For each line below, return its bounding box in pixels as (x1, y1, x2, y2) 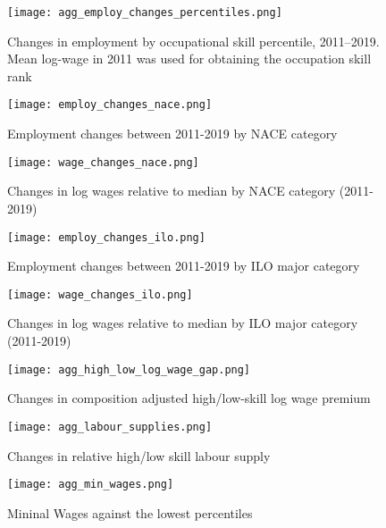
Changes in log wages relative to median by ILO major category (7, 314, 358, 332)
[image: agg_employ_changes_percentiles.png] (7, 6, 282, 19)
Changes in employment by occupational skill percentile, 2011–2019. (7, 31, 380, 50)
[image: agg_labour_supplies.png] (7, 420, 213, 433)
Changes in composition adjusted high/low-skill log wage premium (7, 389, 371, 407)
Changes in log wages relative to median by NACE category (7, 181, 336, 200)
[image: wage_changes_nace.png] (7, 155, 199, 169)
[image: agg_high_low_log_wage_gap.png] (7, 363, 251, 376)
